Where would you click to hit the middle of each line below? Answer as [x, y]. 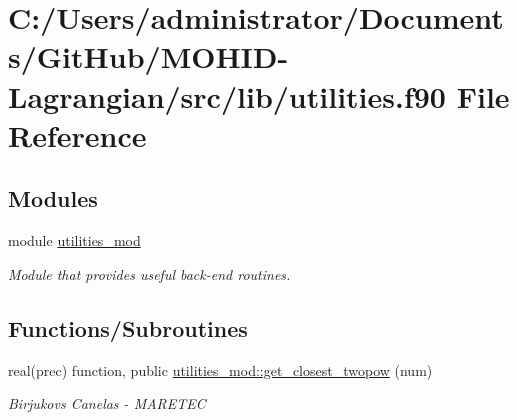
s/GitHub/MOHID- [148, 56]
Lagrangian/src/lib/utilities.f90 [227, 95]
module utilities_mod [74, 240]
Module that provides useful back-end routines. [149, 273]
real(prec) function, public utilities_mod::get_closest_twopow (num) [220, 369]
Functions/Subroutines [128, 327]
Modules [53, 198]
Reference [77, 134]
